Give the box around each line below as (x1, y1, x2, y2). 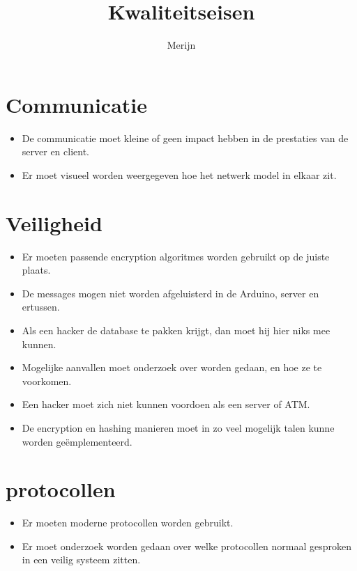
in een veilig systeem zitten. (22, 552, 141, 567)
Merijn (167, 38, 196, 52)
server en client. (22, 144, 89, 159)
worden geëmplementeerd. (22, 434, 132, 448)
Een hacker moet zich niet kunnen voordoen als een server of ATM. (22, 397, 310, 412)
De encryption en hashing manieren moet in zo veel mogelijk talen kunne (22, 420, 335, 435)
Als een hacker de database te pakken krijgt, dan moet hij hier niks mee (22, 322, 331, 337)
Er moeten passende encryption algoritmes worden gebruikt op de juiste (22, 249, 330, 263)
